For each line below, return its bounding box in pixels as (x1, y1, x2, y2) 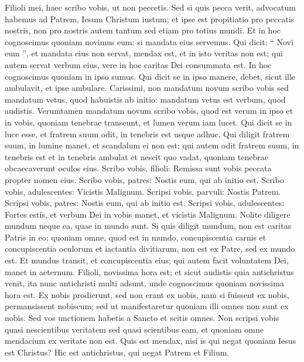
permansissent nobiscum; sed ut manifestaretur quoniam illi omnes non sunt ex (5, 300, 289, 312)
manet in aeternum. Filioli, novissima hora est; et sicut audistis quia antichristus (5, 265, 294, 278)
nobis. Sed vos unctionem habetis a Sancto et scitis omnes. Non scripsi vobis (5, 312, 279, 324)
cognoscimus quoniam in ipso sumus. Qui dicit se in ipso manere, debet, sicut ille (5, 70, 296, 82)
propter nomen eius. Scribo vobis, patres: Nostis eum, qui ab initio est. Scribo (5, 173, 284, 185)
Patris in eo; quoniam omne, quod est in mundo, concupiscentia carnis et (5, 231, 267, 243)
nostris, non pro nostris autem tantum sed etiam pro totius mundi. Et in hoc (5, 24, 281, 36)
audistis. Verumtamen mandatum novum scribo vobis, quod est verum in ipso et (5, 104, 293, 117)
